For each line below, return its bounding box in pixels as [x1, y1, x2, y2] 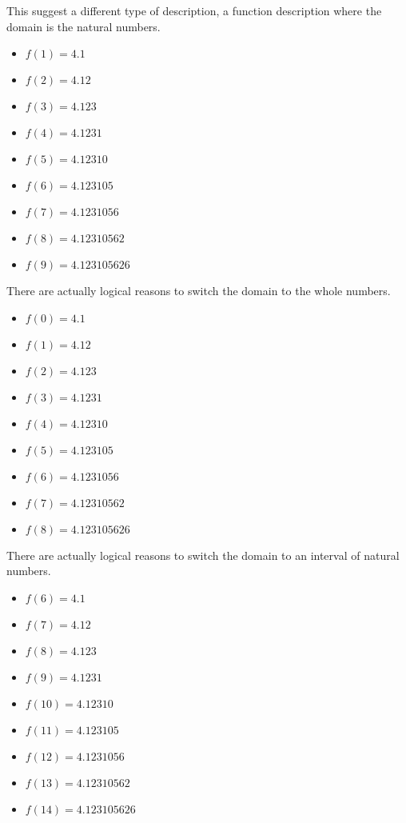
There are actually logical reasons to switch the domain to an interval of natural [6, 546, 400, 563]
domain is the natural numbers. [6, 18, 161, 34]
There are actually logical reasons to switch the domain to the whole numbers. [6, 282, 391, 299]
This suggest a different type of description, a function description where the [6, 2, 382, 18]
